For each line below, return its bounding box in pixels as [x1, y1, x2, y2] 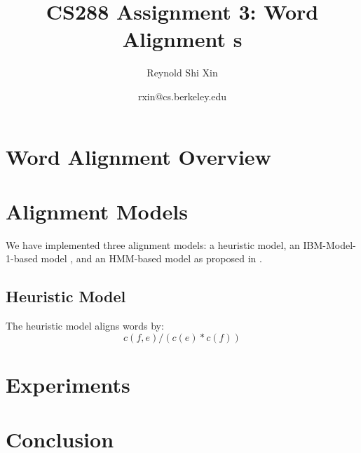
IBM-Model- [303, 237, 356, 252]
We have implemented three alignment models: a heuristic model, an [6, 237, 300, 252]
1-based [6, 251, 38, 266]
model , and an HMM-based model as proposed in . [41, 251, 262, 266]
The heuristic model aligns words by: [6, 318, 164, 333]
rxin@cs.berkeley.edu [137, 88, 227, 103]
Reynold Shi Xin [147, 65, 218, 80]
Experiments [6, 370, 130, 398]
